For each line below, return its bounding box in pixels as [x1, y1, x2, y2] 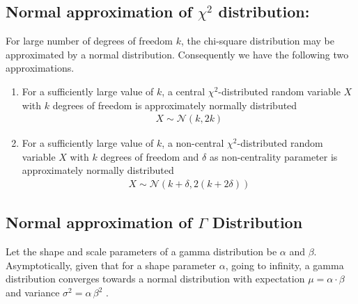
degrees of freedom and [100, 149, 199, 163]
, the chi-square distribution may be [180, 33, 334, 48]
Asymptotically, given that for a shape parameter [6, 257, 217, 272]
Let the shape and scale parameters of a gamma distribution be [6, 244, 277, 259]
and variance [6, 285, 60, 299]
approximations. [6, 61, 75, 75]
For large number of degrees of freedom [6, 33, 173, 48]
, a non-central [162, 136, 224, 150]
